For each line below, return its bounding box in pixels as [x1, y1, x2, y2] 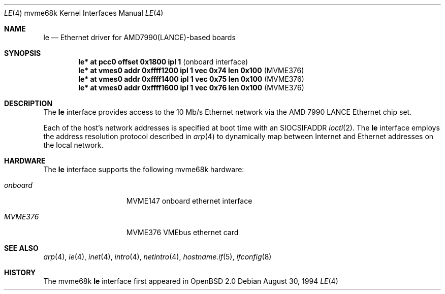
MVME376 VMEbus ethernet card [126, 228, 239, 237]
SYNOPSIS [4, 49, 41, 57]
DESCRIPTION [4, 99, 53, 108]
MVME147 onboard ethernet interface [126, 197, 252, 205]
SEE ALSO [4, 244, 39, 252]
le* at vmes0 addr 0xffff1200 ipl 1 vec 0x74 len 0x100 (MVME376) [78, 66, 304, 75]
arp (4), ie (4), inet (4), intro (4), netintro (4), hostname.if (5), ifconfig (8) [43, 252, 272, 261]
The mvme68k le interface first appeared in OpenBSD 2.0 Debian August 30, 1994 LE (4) [43, 277, 338, 285]
